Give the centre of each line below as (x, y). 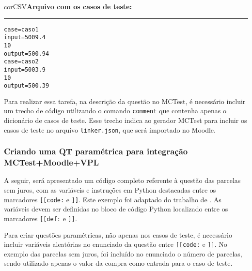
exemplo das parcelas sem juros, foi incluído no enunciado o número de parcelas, (123, 253)
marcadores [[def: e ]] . (40, 218)
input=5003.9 (25, 69)
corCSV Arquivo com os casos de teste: (68, 6)
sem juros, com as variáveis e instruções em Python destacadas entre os (110, 190)
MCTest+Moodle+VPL (52, 162)
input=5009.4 (25, 38)
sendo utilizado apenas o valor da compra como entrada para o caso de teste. (118, 263)
